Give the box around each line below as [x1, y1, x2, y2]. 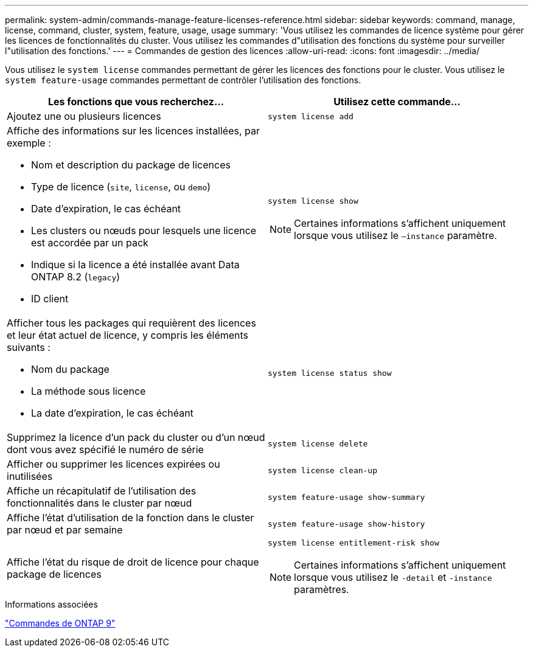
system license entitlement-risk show [268, 538, 439, 547]
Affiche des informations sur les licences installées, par [7, 125, 260, 137]
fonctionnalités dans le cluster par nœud [7, 497, 192, 509]
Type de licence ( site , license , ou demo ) [31, 181, 211, 193]
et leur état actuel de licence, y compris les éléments [7, 329, 249, 341]
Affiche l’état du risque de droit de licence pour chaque [7, 555, 259, 568]
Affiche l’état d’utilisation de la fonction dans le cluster [7, 512, 254, 524]
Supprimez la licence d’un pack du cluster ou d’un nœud [7, 431, 265, 443]
